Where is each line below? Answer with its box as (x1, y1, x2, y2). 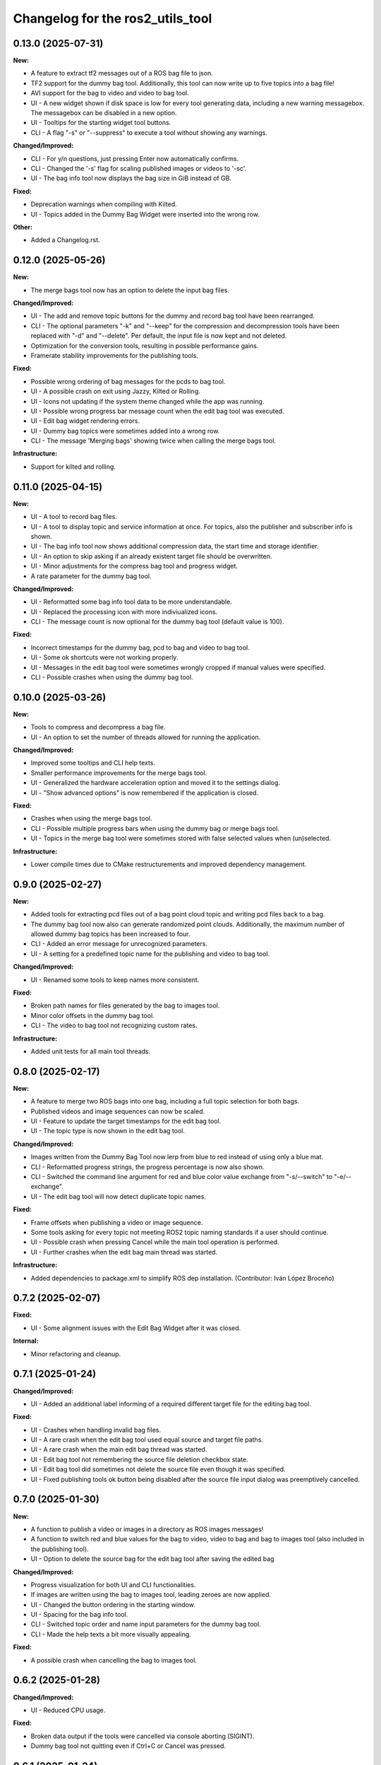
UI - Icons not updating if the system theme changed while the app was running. (30, 397, 265, 405)
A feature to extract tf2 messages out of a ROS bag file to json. (30, 69, 213, 78)
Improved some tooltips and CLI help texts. (30, 759, 155, 767)
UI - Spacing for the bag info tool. (30, 1610, 128, 1619)
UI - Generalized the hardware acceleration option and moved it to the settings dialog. (30, 779, 281, 787)
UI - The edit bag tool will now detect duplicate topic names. (30, 1192, 206, 1200)
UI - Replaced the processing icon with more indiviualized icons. (30, 607, 218, 616)
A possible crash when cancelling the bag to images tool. (30, 1656, 198, 1664)
